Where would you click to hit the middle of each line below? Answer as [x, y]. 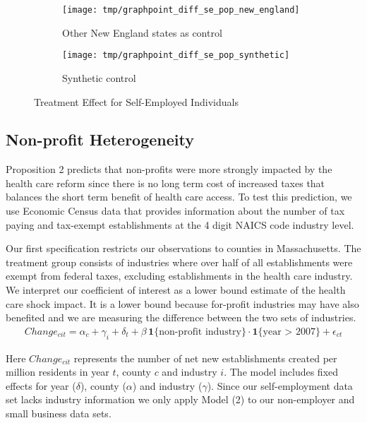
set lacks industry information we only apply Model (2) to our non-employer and [180, 399]
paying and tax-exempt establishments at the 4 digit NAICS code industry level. [180, 224]
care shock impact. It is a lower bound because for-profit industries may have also [182, 303]
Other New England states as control [142, 32]
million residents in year [58, 372]
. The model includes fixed [281, 372]
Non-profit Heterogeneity [100, 139]
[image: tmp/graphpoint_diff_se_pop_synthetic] [176, 55]
